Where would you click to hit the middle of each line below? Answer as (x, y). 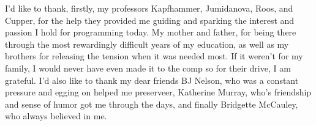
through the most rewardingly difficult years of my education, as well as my (147, 44)
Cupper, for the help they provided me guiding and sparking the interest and (150, 20)
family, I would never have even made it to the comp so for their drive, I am (148, 68)
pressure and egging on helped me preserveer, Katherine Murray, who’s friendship (158, 92)
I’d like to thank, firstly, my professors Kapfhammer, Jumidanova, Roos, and (149, 8)
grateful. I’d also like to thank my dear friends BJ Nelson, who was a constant (152, 80)
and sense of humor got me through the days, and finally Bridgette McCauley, (152, 104)
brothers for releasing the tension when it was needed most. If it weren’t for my (154, 56)
